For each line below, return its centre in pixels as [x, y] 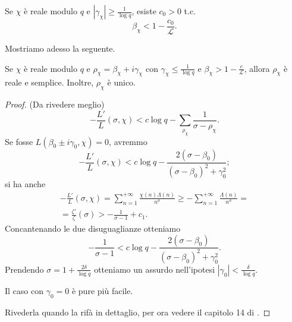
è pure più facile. [102, 290]
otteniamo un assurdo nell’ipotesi [155, 269]
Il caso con [24, 290]
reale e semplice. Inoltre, [49, 82]
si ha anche [25, 184]
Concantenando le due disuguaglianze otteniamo [93, 228]
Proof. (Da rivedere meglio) [55, 104]
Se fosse [19, 141]
